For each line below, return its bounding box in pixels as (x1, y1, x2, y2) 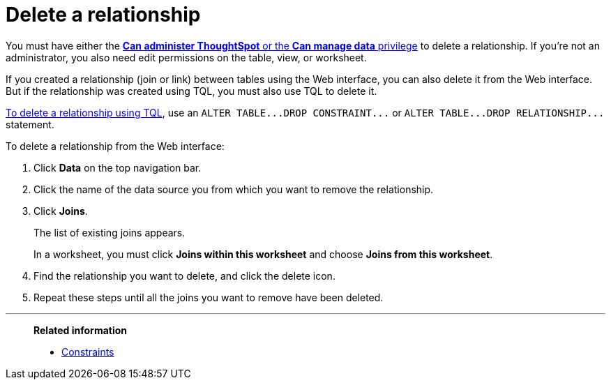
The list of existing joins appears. (33, 226, 186, 239)
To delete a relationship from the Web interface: (6, 139, 225, 152)
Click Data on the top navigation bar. (33, 161, 202, 174)
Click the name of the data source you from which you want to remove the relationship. (33, 183, 434, 195)
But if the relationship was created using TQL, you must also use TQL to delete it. (6, 84, 377, 97)
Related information (33, 324, 128, 336)
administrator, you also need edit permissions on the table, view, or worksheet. (6, 51, 367, 63)
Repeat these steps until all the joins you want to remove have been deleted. (33, 291, 384, 303)
